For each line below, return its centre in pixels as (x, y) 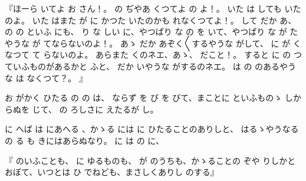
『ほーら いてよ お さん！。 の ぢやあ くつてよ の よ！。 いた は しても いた (153, 8)
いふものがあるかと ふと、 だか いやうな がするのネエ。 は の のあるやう (154, 66)
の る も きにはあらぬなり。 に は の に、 (84, 140)
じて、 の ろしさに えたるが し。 (95, 109)
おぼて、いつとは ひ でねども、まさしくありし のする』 (112, 172)
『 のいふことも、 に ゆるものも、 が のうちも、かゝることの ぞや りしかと (150, 160)
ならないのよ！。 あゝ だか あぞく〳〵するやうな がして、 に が (171, 43)
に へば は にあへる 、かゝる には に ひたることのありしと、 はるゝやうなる (152, 129)
